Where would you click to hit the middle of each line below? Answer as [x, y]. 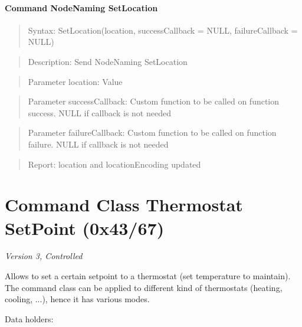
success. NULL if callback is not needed [99, 112]
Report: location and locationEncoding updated [114, 164]
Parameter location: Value [75, 81]
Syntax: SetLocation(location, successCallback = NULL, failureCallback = [163, 30]
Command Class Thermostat [124, 205]
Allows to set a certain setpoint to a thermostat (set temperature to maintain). [148, 276]
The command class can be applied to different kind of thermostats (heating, [144, 287]
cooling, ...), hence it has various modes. [77, 299]
